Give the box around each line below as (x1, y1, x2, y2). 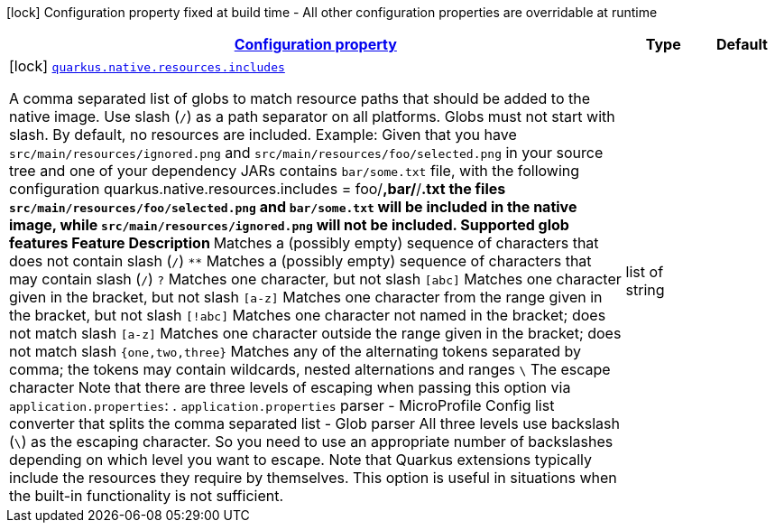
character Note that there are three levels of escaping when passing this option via (9, 378, 571, 396)
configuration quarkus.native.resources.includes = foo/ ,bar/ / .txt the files (9, 180, 506, 198)
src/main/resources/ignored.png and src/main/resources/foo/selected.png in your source (9, 144, 604, 162)
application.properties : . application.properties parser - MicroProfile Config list (9, 396, 555, 414)
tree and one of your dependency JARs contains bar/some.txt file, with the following (9, 162, 580, 180)
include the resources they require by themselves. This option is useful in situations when (9, 469, 617, 487)
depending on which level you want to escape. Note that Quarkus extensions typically (9, 451, 593, 469)
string (625, 281, 665, 299)
